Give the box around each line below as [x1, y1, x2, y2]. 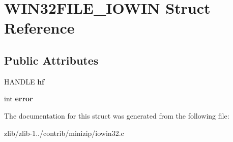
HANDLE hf [4, 76, 45, 87]
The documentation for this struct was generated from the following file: [4, 110, 229, 121]
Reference [4, 17, 75, 38]
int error [4, 93, 33, 104]
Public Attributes [4, 52, 99, 68]
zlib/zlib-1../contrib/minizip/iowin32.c [4, 127, 124, 138]
